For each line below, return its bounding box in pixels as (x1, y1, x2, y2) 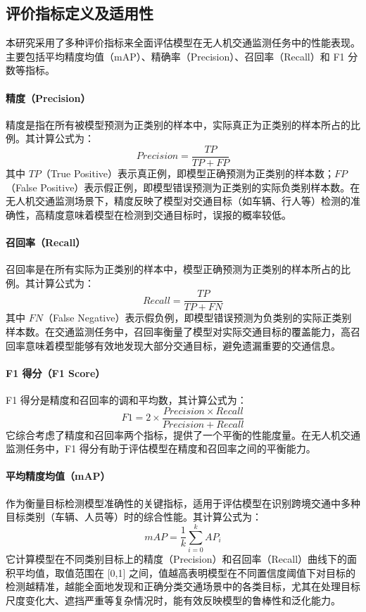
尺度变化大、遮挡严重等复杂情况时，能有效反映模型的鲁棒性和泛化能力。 (6, 592, 341, 607)
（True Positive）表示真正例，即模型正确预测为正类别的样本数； (40, 166, 335, 181)
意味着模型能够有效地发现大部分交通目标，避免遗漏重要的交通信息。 (25, 338, 341, 352)
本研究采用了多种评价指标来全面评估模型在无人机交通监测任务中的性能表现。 (6, 35, 360, 50)
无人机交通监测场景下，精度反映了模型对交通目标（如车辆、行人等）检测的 (6, 193, 351, 208)
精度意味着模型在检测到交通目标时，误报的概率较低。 (44, 207, 291, 222)
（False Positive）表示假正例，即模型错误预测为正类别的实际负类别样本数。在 (6, 179, 360, 194)
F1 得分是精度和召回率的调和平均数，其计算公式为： (6, 393, 247, 407)
